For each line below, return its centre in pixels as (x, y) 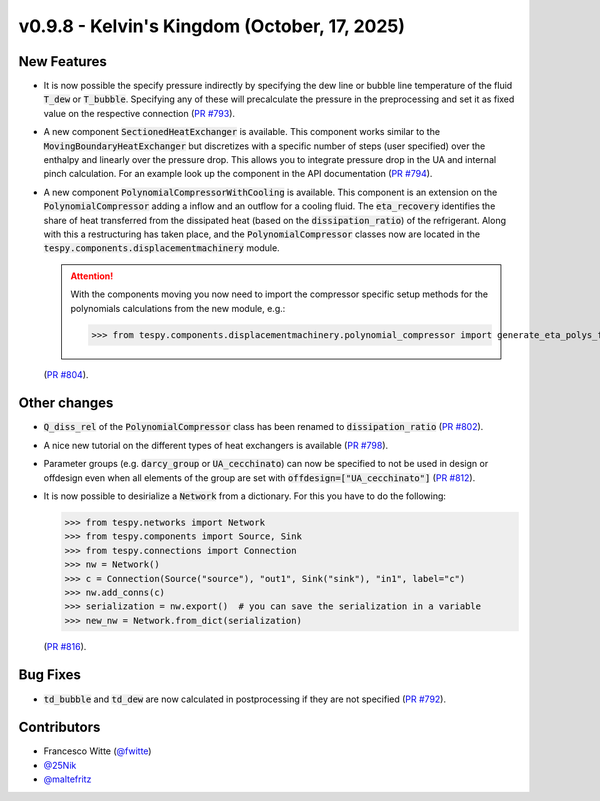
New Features (62, 61)
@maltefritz (67, 779)
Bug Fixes (50, 675)
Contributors (59, 727)
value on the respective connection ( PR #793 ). (139, 113)
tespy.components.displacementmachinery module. (161, 248)
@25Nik (60, 765)
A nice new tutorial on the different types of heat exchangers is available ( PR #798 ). (216, 445)
